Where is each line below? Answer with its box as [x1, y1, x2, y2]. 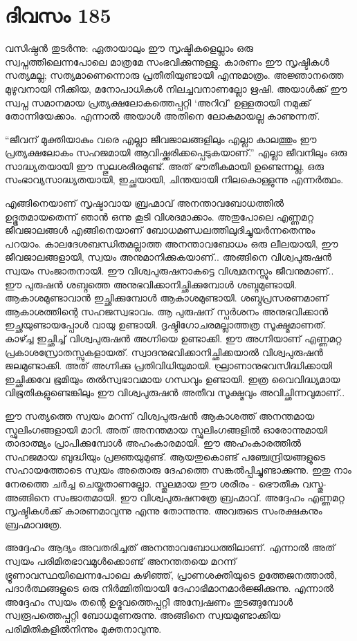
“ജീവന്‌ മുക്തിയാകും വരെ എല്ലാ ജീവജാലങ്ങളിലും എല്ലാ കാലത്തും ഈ [5, 131, 317, 146]
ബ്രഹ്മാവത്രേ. [5, 517, 62, 531]
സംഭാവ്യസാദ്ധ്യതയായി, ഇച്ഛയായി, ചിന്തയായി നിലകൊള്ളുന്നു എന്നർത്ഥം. [5, 172, 344, 187]
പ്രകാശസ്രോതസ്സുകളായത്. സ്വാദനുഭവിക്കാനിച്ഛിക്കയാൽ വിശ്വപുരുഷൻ [5, 344, 323, 359]
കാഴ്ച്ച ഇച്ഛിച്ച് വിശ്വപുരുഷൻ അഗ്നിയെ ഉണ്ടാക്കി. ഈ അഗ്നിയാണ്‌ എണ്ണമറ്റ [5, 331, 342, 345]
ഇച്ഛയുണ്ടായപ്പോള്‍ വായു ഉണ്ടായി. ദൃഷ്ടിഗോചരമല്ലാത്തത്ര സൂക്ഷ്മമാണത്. [5, 317, 327, 332]
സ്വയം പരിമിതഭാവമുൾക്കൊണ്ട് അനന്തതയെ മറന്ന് [5, 553, 237, 568]
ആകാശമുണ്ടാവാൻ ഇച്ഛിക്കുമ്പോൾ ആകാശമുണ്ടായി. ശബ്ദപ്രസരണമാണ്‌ [5, 290, 329, 305]
